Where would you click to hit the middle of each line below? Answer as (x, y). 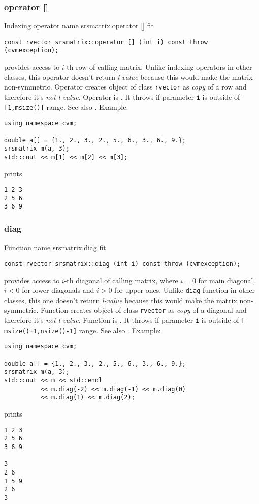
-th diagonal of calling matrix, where (121, 280)
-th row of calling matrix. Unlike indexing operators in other (158, 67)
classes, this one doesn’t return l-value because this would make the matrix (121, 300)
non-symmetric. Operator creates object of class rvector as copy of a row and (125, 87)
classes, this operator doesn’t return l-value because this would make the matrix (128, 77)
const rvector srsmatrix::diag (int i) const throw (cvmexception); (122, 264)
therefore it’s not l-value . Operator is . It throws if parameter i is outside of (122, 96)
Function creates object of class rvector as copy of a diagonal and (144, 310)
